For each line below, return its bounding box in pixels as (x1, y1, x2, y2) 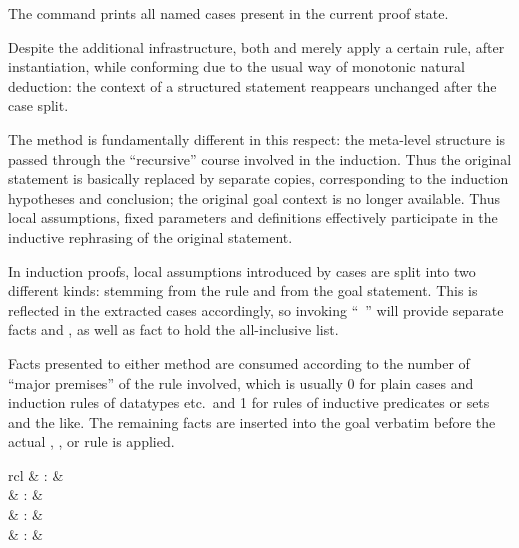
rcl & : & (8, 464, 64, 485)
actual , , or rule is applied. (8, 431, 175, 452)
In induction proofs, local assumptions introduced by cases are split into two (8, 260, 476, 281)
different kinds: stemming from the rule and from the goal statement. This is (8, 280, 478, 301)
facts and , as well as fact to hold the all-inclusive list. (8, 319, 339, 340)
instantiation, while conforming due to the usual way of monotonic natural (8, 56, 465, 77)
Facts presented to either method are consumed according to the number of (8, 352, 470, 373)
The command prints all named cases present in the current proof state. (8, 3, 449, 23)
